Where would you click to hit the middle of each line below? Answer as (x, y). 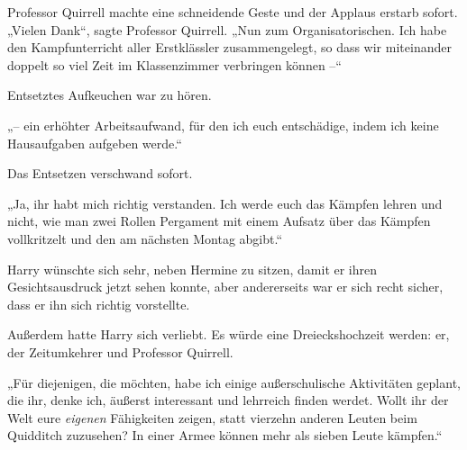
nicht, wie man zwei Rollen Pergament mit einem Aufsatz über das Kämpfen (219, 221)
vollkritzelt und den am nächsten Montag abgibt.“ (145, 238)
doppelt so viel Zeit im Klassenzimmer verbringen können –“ (174, 64)
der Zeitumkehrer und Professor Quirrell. (120, 351)
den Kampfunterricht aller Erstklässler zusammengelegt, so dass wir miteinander (229, 47)
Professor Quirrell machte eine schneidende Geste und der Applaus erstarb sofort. (233, 12)
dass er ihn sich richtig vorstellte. (99, 304)
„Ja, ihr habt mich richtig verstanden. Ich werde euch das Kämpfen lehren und (225, 203)
